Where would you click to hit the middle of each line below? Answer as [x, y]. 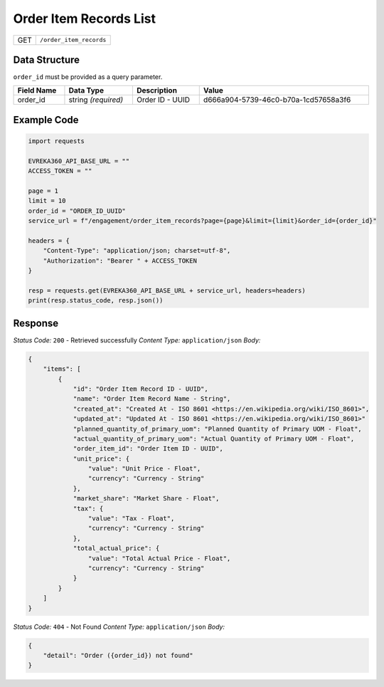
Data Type [86, 90]
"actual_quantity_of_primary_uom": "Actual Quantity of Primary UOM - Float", [214, 439]
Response [36, 323]
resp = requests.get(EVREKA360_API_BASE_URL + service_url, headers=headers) [167, 290]
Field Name [37, 90]
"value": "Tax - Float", [131, 519]
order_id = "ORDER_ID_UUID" [77, 211]
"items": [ [62, 369]
